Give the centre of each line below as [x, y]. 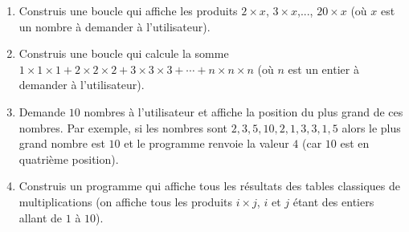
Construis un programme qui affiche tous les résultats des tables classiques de [210, 186]
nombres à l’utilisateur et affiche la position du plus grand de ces [243, 111]
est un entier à [323, 69]
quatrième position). [69, 159]
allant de [41, 217]
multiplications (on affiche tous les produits [125, 201]
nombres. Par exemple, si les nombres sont [123, 127]
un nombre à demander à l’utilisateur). [115, 26]
